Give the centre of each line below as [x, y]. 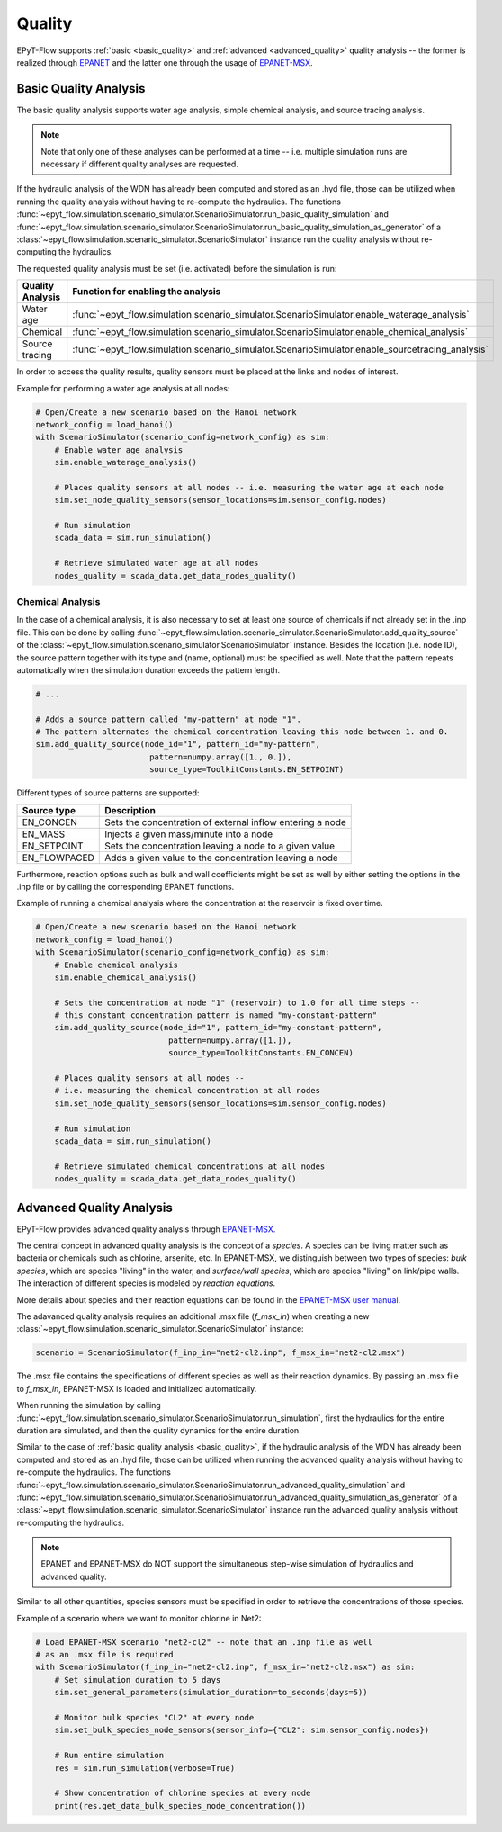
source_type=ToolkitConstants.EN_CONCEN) [261, 1053]
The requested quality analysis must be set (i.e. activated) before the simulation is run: [177, 268]
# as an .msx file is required [105, 1654]
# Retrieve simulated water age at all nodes [157, 563]
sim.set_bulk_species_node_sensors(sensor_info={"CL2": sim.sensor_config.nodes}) [242, 1730]
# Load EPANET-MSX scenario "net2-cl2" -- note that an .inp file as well [204, 1642]
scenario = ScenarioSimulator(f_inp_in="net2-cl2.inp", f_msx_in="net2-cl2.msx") [221, 1353]
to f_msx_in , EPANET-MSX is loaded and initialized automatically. [137, 1388]
